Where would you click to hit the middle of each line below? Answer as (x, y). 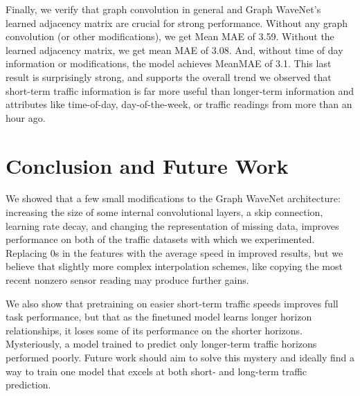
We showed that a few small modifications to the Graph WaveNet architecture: (173, 198)
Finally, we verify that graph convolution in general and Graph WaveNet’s (163, 9)
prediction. (28, 385)
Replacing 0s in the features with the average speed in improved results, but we (174, 252)
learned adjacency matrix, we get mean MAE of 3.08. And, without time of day (174, 49)
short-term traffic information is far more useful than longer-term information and (180, 90)
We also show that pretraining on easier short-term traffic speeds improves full (172, 303)
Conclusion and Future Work (147, 165)
